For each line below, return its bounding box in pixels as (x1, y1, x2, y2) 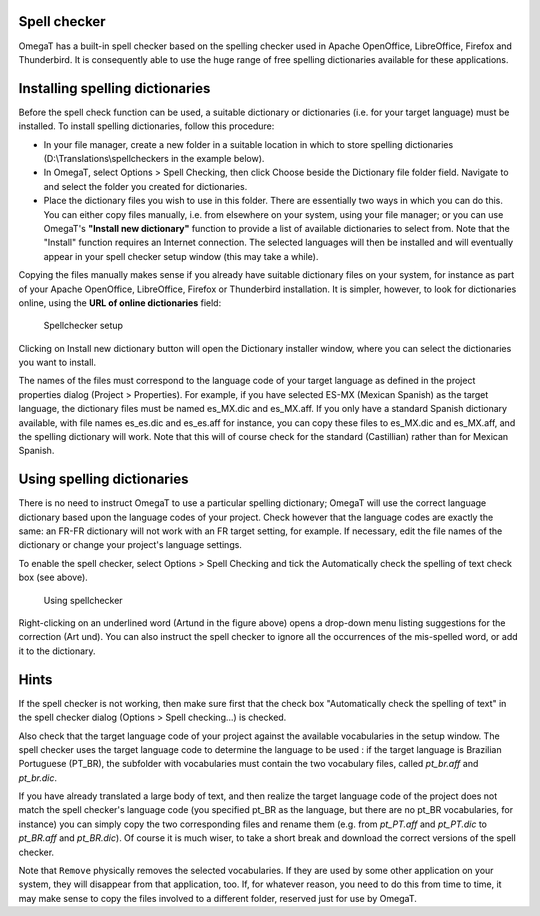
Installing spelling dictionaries (18, 80, 211, 97)
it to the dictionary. (18, 645, 96, 657)
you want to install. (18, 356, 97, 369)
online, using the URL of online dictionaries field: (18, 296, 222, 309)
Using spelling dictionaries (18, 471, 189, 488)
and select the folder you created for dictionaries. (43, 180, 248, 192)
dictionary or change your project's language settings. (18, 539, 242, 551)
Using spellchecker (43, 594, 124, 606)
